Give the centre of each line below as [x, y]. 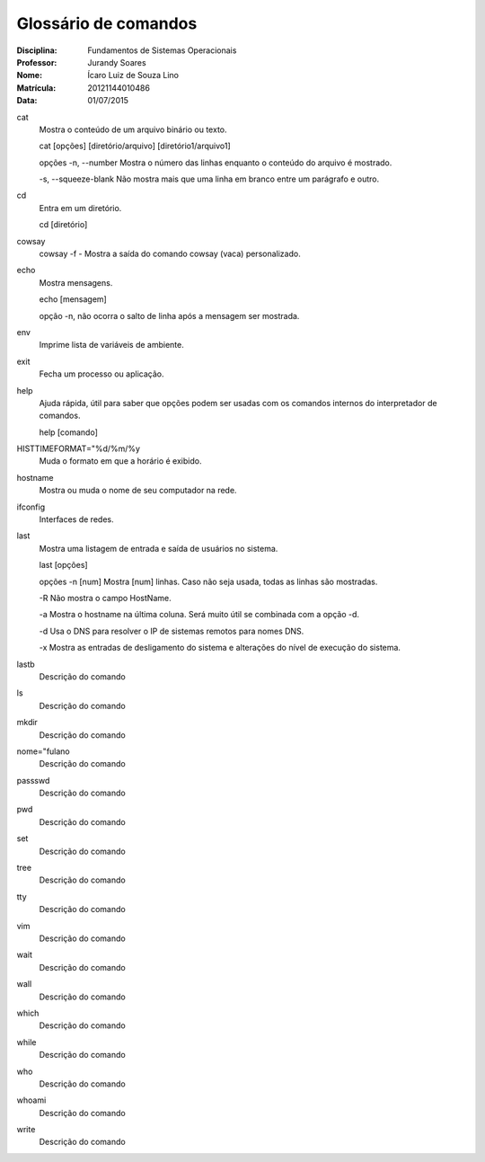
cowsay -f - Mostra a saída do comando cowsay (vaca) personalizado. [170, 254]
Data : [27, 101]
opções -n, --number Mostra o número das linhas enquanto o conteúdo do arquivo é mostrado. [216, 163]
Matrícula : [36, 88]
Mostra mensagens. [76, 282]
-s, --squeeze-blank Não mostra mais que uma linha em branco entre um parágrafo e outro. [209, 179]
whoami [31, 1100]
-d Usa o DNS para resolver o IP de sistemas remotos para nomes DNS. [172, 631]
